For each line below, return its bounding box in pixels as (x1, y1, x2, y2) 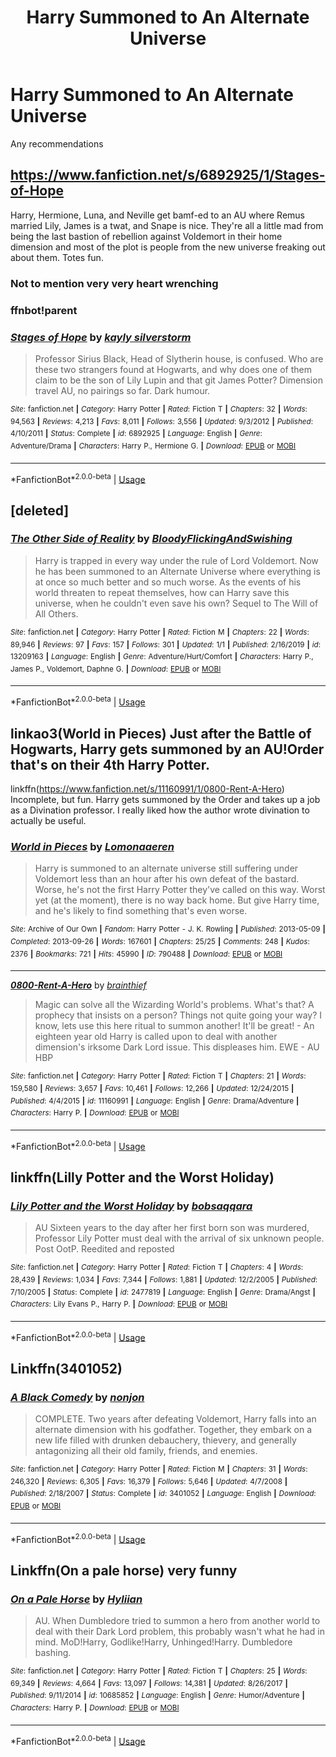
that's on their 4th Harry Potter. (10, 756, 210, 773)
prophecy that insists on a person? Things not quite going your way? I (34, 1009, 323, 1021)
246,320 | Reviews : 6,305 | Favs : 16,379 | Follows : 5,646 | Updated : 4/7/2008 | (10, 1476, 288, 1486)
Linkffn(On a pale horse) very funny (10, 1562, 238, 1579)
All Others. (34, 607, 79, 620)
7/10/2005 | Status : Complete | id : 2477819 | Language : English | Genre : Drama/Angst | (10, 1287, 316, 1297)
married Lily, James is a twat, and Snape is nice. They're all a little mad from (10, 219, 324, 231)
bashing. (34, 1647, 72, 1659)
